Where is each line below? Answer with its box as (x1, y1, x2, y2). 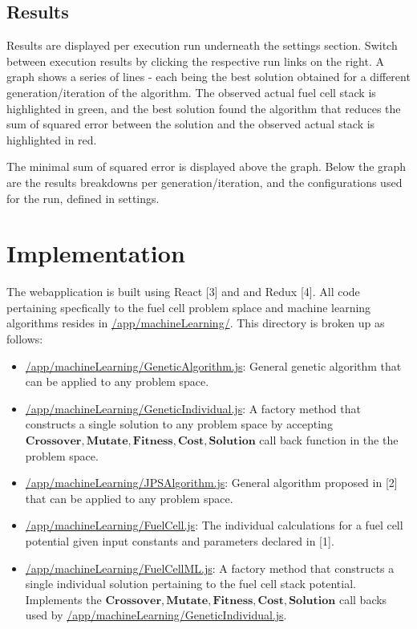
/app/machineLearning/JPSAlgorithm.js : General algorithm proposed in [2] (25, 474, 398, 491)
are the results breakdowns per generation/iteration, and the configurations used (6, 173, 403, 190)
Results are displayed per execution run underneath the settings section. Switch (6, 37, 398, 54)
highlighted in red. (6, 131, 97, 148)
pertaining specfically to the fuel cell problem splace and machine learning (6, 298, 371, 315)
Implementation (6, 237, 185, 270)
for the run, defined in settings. (6, 189, 160, 206)
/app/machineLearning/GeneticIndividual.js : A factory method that (25, 400, 361, 416)
